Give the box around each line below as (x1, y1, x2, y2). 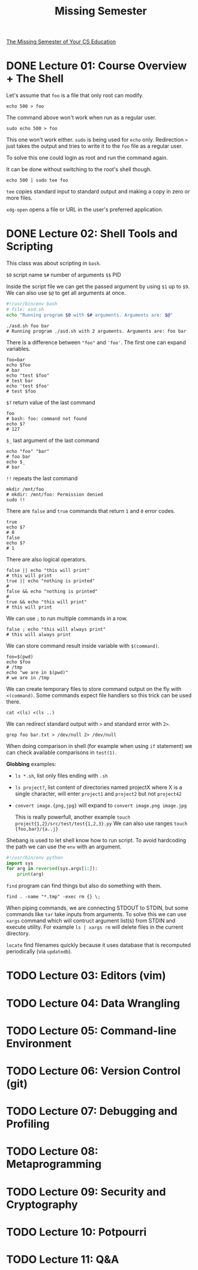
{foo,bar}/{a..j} (14, 826, 59, 832)
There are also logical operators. (6, 556, 87, 563)
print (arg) (17, 871, 44, 878)
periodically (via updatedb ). (6, 948, 73, 955)
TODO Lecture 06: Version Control (6, 1064, 181, 1078)
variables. (6, 345, 31, 352)
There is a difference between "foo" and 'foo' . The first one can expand (6, 338, 186, 346)
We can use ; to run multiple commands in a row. (6, 615, 128, 622)
